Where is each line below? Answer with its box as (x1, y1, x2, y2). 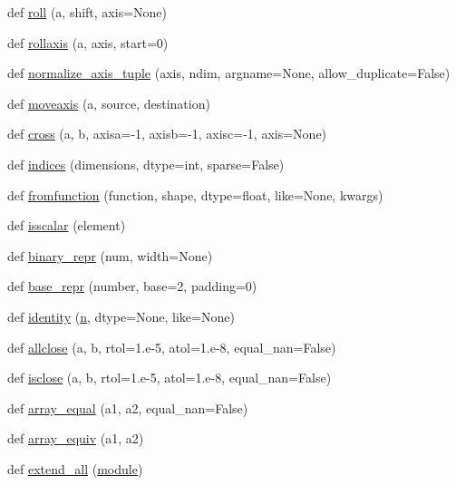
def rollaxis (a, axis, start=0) (7, 33, 169, 52)
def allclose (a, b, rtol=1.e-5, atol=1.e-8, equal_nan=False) (7, 337, 336, 356)
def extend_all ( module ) (7, 459, 143, 478)
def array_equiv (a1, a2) (7, 429, 144, 448)
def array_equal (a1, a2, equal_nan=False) (7, 398, 248, 417)
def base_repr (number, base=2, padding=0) (7, 276, 257, 296)
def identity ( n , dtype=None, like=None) (7, 306, 235, 325)
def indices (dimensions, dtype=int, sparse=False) (7, 154, 285, 173)
